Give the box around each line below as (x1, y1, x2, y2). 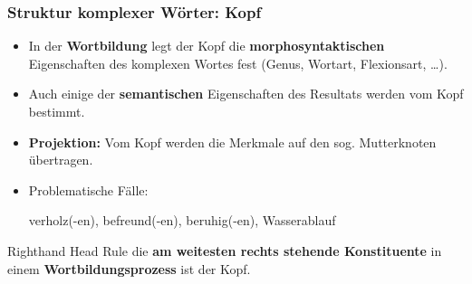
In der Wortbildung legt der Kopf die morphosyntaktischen (28, 36, 385, 55)
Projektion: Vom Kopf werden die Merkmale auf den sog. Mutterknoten (28, 132, 437, 151)
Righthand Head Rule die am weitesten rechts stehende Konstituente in (7, 241, 442, 260)
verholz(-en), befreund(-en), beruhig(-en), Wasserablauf (28, 211, 336, 230)
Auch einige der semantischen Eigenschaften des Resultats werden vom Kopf (28, 84, 464, 103)
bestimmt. (28, 102, 85, 120)
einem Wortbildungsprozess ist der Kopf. (7, 259, 251, 278)
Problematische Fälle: (28, 180, 149, 199)
